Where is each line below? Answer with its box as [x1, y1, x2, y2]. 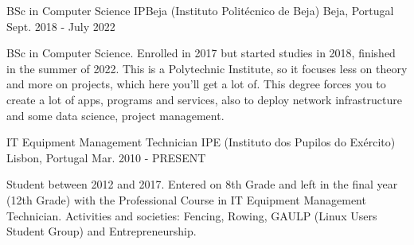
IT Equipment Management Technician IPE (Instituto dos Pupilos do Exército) [6, 134, 396, 150]
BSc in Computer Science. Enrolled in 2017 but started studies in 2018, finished [6, 45, 396, 61]
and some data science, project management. [6, 107, 225, 123]
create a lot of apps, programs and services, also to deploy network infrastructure [6, 91, 402, 107]
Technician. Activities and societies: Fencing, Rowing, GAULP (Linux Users [6, 207, 377, 224]
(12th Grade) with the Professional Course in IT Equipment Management [6, 191, 366, 208]
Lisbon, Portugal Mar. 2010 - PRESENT [6, 149, 206, 165]
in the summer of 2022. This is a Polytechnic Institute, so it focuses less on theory [6, 60, 408, 76]
